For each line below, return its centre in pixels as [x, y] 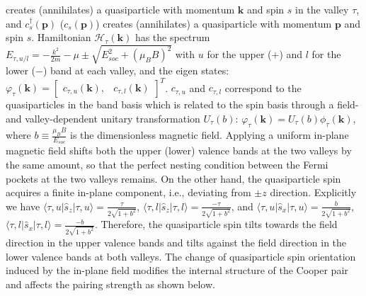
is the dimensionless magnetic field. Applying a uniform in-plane [210, 135]
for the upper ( [239, 54]
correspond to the [263, 87]
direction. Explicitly [313, 192]
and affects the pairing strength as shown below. [110, 284]
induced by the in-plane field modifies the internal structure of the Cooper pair [177, 270]
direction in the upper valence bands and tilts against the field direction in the [176, 243]
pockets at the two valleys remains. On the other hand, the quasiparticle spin [173, 178]
